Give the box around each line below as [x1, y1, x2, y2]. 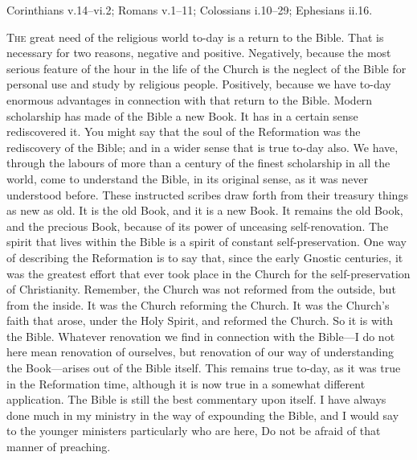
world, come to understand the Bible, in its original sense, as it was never [6, 170, 368, 187]
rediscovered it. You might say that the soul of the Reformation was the [6, 123, 361, 140]
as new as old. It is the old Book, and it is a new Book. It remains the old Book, [6, 202, 403, 219]
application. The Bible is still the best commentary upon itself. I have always [6, 391, 386, 408]
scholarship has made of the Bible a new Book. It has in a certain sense [6, 107, 358, 124]
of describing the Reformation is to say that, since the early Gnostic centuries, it [6, 248, 403, 265]
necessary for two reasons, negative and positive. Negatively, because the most [6, 44, 391, 61]
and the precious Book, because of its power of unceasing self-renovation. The [6, 217, 389, 234]
